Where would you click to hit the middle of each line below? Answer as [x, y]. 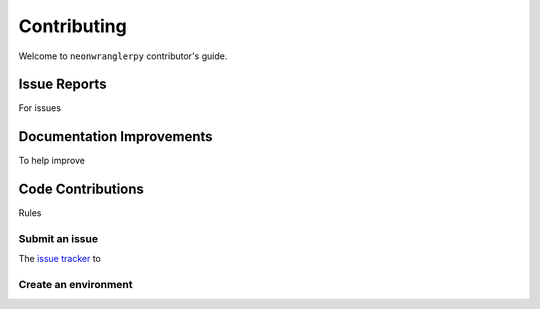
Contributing [72, 26]
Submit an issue [58, 239]
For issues [40, 108]
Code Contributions [81, 189]
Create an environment [75, 285]
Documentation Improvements [116, 136]
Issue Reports [62, 84]
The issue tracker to [60, 259]
